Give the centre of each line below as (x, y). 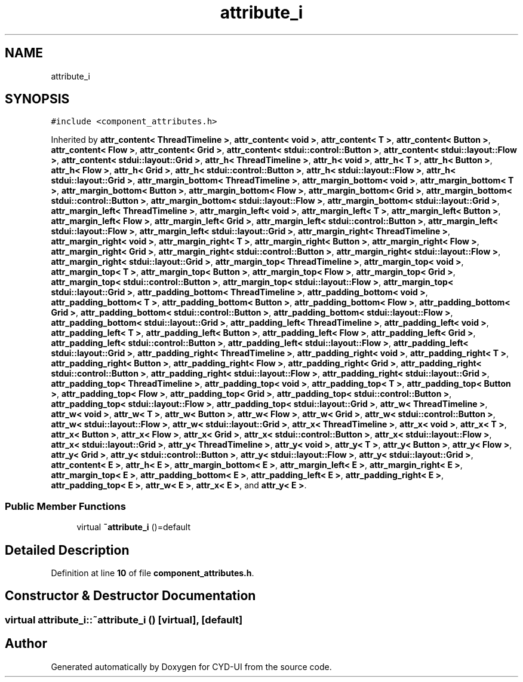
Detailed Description (67, 550)
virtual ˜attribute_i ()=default (133, 527)
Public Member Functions (65, 506)
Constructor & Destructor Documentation (130, 596)
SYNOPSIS (37, 99)
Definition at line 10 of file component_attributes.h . (153, 573)
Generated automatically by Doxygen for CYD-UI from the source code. (191, 666)
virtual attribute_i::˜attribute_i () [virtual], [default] (124, 620)
